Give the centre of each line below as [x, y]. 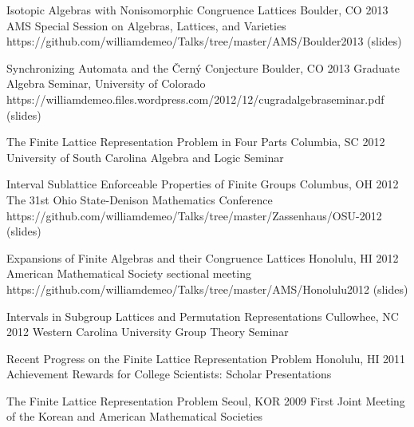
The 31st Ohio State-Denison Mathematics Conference [140, 199]
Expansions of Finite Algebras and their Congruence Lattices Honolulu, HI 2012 [203, 257]
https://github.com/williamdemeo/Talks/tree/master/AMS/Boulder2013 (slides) [204, 41]
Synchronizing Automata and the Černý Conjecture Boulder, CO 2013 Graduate [203, 67]
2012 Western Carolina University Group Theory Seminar [148, 332]
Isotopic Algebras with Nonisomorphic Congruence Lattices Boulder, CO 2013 [197, 10]
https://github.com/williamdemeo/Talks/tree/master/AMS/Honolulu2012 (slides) [207, 289]
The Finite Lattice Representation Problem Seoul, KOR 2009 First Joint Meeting [206, 400]
